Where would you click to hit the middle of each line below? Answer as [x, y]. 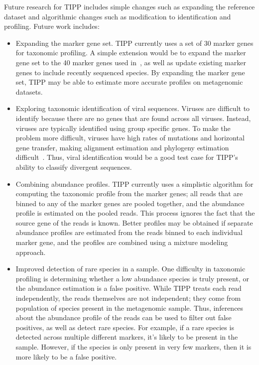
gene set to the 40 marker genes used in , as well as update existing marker [131, 62]
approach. [31, 252]
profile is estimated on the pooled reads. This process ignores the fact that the [135, 213]
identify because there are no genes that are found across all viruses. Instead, [133, 118]
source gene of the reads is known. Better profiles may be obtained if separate [134, 222]
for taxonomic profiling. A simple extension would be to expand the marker [131, 53]
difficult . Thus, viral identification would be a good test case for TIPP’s [127, 157]
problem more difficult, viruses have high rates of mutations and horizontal [130, 138]
